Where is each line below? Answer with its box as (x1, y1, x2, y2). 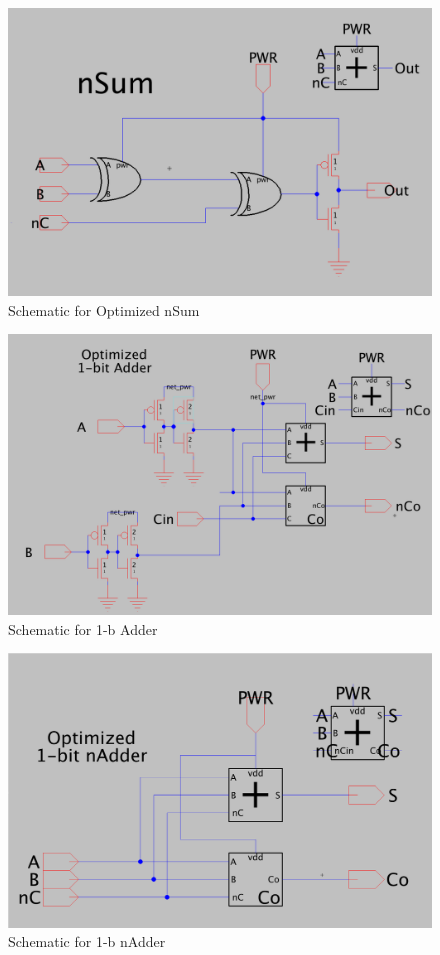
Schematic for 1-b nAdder (8, 931, 166, 952)
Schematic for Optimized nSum (8, 299, 200, 320)
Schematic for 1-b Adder (8, 618, 158, 639)
